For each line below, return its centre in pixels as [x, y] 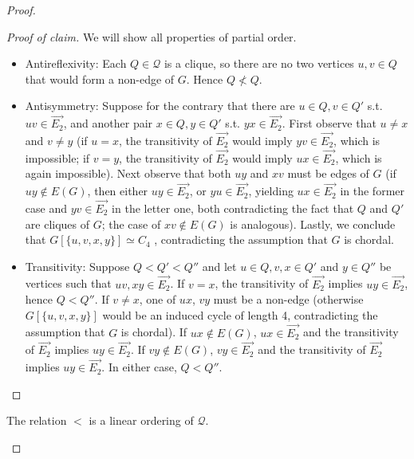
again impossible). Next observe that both [128, 173]
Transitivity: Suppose [77, 266]
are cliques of [57, 224]
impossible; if [57, 157]
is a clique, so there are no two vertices [259, 63]
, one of [158, 299]
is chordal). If [154, 332]
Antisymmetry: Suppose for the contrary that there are [160, 106]
